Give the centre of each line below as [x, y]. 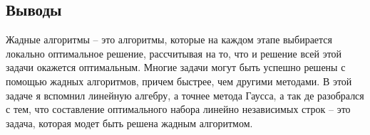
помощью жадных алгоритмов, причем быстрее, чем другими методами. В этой [179, 81]
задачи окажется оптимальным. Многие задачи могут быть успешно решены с [176, 67]
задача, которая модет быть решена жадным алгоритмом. [129, 123]
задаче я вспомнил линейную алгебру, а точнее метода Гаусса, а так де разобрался [185, 95]
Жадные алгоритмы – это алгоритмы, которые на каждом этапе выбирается [169, 39]
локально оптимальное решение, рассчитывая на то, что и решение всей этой [174, 53]
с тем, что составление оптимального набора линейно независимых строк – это [178, 109]
